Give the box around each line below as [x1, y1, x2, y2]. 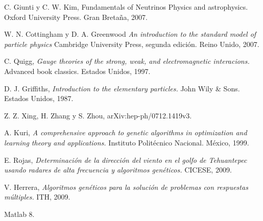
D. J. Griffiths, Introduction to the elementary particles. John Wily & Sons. [4, 83, 240, 93]
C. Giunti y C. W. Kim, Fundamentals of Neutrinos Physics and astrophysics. [4, 2, 248, 12]
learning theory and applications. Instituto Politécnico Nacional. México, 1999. [4, 137, 249, 148]
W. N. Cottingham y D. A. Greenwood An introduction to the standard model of [4, 29, 256, 39]
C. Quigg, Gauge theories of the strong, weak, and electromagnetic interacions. [4, 56, 250, 66]
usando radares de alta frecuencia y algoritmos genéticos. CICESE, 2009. [4, 164, 232, 175]
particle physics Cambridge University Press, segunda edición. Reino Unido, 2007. [4, 38, 259, 49]
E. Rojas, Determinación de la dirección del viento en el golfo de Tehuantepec [4, 154, 247, 165]
